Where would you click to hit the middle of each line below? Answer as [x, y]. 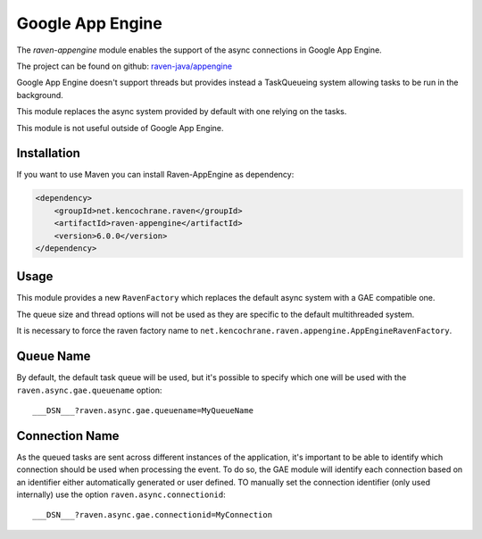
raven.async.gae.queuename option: [89, 390]
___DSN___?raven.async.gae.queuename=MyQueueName [143, 410]
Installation [48, 153]
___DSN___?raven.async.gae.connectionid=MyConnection [152, 515]
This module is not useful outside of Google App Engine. [120, 128]
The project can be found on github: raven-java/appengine [124, 66]
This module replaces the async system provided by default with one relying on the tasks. [182, 112]
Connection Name [68, 436]
